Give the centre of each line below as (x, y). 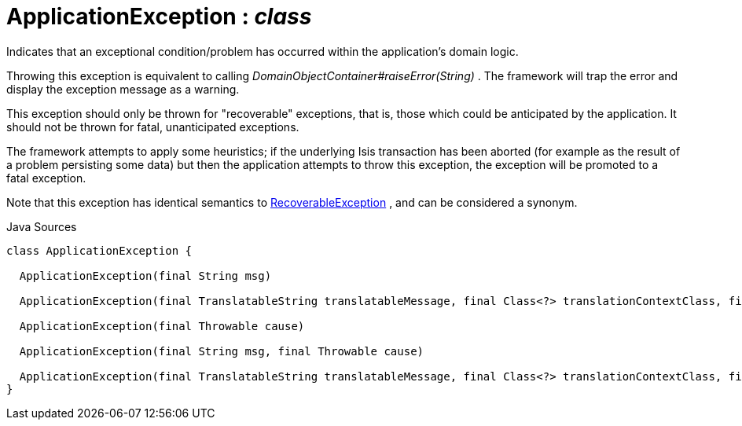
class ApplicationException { (99, 250)
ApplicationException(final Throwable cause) (162, 326)
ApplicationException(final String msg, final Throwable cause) (222, 351)
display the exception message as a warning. (123, 89)
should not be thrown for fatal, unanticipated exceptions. (153, 127)
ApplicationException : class (159, 17)
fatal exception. (46, 178)
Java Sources (42, 226)
